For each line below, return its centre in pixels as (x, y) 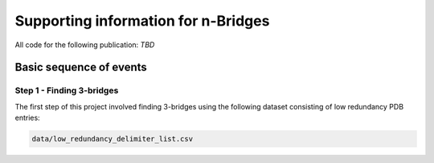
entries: (27, 118)
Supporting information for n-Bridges (142, 21)
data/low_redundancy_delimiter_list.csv (112, 139)
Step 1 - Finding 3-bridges (67, 90)
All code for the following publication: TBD (85, 45)
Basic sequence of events (81, 68)
